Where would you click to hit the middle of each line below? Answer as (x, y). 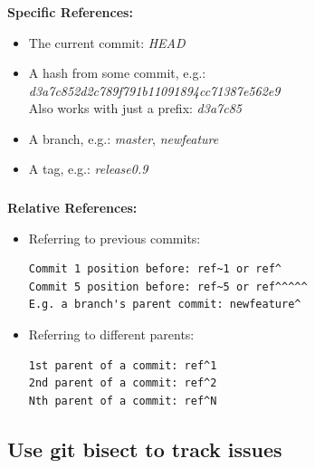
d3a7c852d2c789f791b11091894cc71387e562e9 (154, 90)
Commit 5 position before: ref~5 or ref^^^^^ (168, 287)
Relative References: (72, 207)
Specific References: (70, 11)
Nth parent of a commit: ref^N (123, 401)
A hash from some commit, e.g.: (117, 73)
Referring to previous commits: (115, 238)
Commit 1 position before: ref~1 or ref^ (155, 269)
